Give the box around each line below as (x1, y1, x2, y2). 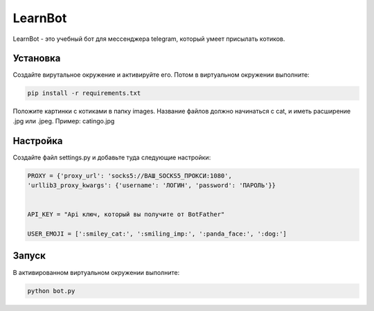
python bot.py (27, 287, 75, 294)
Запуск (12, 250, 46, 262)
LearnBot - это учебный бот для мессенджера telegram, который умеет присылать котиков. (12, 35, 285, 43)
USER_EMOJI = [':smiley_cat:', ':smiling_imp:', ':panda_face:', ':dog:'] (27, 230, 287, 238)
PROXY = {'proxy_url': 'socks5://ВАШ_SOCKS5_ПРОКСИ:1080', (27, 172, 232, 179)
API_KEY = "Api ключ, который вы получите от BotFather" (27, 211, 225, 218)
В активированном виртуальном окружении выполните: (12, 268, 180, 276)
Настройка (12, 135, 63, 147)
